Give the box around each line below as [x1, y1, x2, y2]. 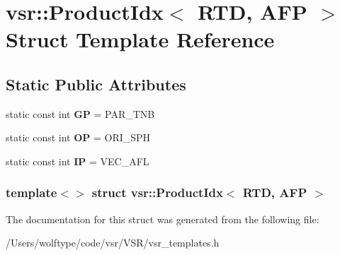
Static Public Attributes [6, 73, 186, 95]
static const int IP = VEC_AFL [6, 153, 149, 168]
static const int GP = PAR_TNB [6, 106, 155, 121]
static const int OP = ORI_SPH [6, 130, 151, 145]
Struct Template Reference [6, 25, 275, 54]
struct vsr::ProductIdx [91, 184, 223, 201]
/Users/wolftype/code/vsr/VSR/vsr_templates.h [6, 235, 220, 250]
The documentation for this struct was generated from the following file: [6, 211, 319, 226]
